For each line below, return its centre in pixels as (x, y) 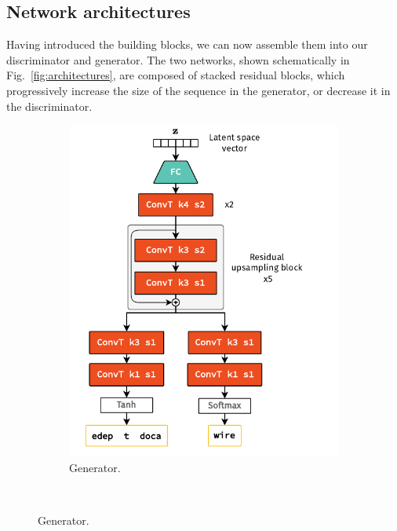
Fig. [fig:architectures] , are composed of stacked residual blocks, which (176, 75)
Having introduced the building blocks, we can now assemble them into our (187, 44)
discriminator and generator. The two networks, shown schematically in (178, 59)
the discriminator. (49, 106)
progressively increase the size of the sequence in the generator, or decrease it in (198, 90)
